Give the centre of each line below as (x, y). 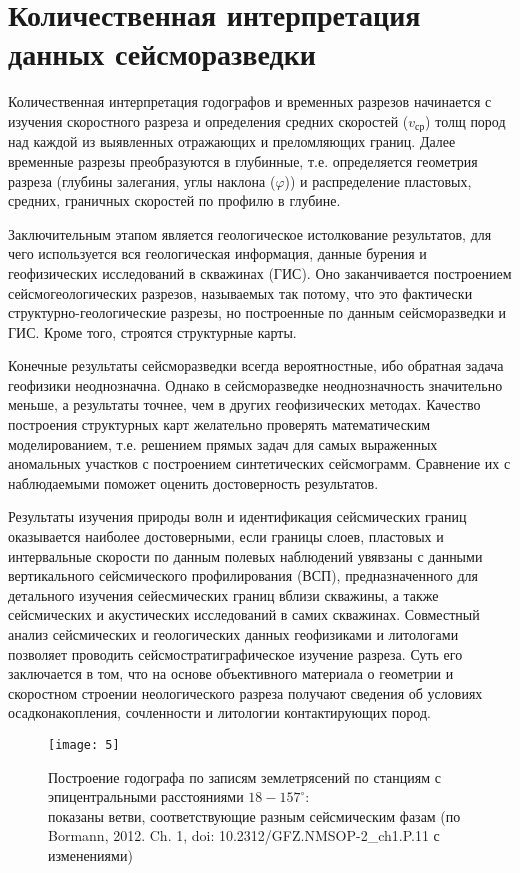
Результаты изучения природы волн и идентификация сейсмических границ (237, 516)
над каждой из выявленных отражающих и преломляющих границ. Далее (232, 141)
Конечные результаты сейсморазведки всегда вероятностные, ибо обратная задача (256, 365)
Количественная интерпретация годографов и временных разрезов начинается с (250, 101)
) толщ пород (465, 120)
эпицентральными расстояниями (146, 796)
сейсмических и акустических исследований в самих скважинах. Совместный (244, 614)
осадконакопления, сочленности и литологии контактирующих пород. (219, 712)
